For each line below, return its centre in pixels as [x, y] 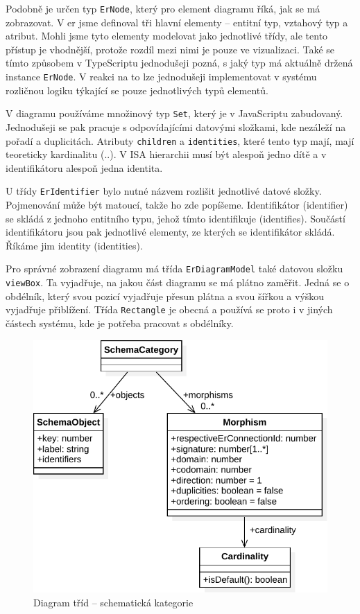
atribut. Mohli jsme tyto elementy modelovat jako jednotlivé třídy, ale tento [167, 36]
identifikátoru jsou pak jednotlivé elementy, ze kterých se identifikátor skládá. [170, 232]
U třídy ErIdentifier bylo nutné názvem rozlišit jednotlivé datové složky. [164, 191]
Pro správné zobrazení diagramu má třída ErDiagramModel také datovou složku [174, 269]
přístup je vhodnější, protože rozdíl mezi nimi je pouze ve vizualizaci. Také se [170, 49]
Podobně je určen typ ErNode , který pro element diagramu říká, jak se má [163, 8]
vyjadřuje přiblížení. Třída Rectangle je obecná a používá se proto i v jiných [169, 309]
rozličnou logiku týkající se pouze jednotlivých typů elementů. [137, 90]
